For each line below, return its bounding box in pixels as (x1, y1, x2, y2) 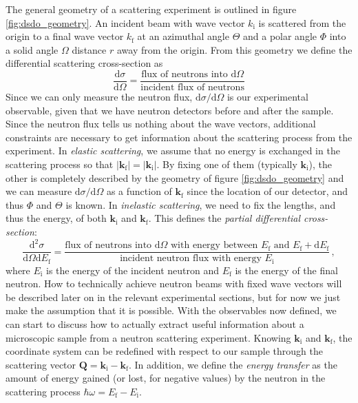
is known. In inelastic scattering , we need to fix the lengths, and (65, 197, 336, 211)
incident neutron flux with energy (120, 254, 262, 264)
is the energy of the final (235, 262, 338, 277)
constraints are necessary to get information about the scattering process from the (6, 130, 352, 144)
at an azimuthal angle (137, 29, 229, 43)
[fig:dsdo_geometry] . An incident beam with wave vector (6, 15, 245, 30)
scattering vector (6, 357, 76, 371)
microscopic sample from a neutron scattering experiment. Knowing (6, 330, 291, 344)
